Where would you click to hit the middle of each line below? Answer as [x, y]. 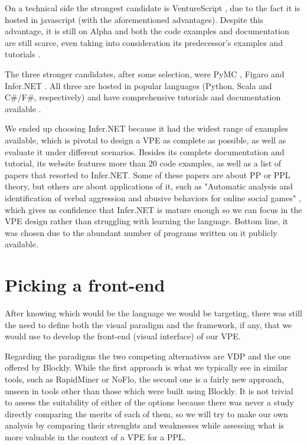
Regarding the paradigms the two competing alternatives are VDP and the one [148, 356]
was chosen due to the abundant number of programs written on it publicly [141, 232]
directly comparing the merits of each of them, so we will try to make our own [146, 413]
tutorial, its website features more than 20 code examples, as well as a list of [143, 163]
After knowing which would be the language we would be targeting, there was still [153, 313]
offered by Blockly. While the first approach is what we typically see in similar [146, 367]
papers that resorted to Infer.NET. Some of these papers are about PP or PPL [148, 174]
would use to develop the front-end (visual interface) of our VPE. [123, 336]
